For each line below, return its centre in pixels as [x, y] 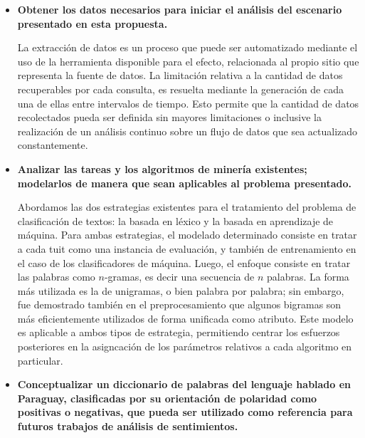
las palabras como [56, 277]
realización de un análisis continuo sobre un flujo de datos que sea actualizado [187, 131]
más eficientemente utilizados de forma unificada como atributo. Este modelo [185, 318]
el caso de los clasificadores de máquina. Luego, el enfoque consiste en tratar [184, 262]
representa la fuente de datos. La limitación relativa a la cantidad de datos [180, 75]
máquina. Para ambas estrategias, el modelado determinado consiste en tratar [187, 235]
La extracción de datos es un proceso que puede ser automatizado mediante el [187, 47]
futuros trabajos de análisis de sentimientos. [128, 426]
